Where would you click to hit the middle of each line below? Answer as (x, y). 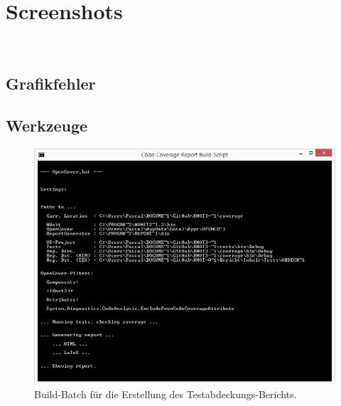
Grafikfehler (51, 84)
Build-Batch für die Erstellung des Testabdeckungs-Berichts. (166, 394)
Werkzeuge (47, 125)
